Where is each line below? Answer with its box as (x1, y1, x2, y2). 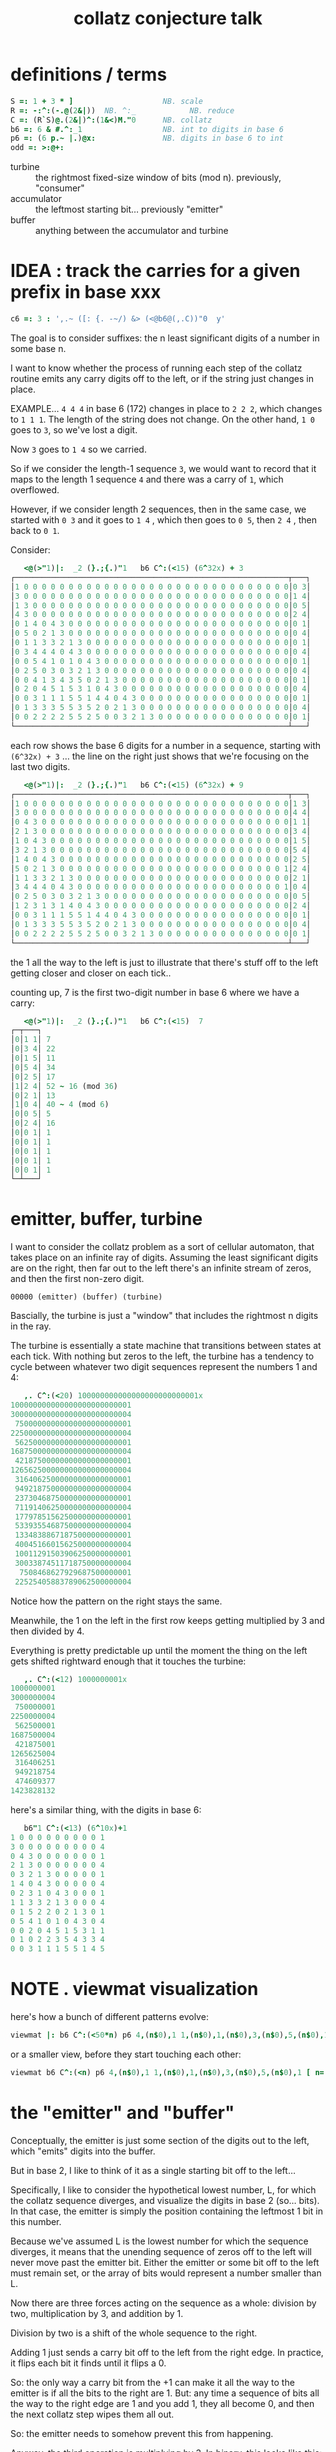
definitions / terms (10, 63, 168, 86)
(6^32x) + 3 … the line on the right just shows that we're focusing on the (10, 750, 310, 762)
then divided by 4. (10, 1625, 85, 1637)
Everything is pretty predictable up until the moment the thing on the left (10, 1644, 308, 1656)
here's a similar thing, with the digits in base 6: (10, 1803, 202, 1816)
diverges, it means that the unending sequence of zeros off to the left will (10, 2245, 312, 2257)
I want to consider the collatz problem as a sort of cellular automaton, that (10, 1241, 315, 1253)
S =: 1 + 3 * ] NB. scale (10, 96, 203, 106)
